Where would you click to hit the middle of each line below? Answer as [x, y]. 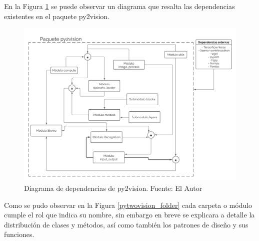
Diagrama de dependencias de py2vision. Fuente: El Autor [113, 188]
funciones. [19, 234]
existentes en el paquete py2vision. [57, 16]
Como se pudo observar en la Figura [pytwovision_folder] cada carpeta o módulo [128, 205]
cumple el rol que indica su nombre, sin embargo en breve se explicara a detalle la [129, 215]
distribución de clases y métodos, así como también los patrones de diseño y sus [126, 224]
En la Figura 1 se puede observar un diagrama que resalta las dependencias [119, 6]
